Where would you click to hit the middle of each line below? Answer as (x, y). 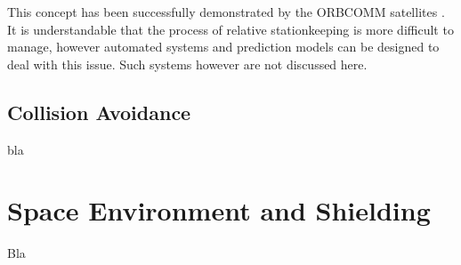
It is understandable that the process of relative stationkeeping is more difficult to (230, 29)
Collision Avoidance (99, 112)
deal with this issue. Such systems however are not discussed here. (187, 64)
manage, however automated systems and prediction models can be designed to (223, 47)
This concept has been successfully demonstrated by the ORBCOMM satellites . (226, 12)
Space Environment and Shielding (219, 210)
